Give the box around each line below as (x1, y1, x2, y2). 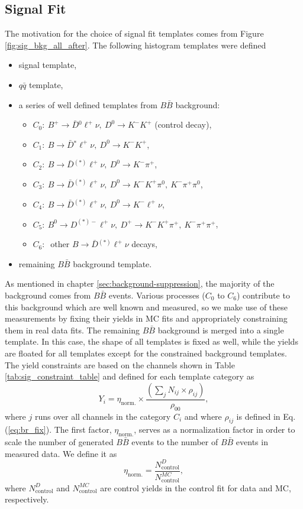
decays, (131, 238, 157, 250)
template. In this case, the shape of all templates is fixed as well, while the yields (5, 335, 298, 348)
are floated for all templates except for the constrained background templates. (5, 346, 287, 359)
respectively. (5, 493, 49, 505)
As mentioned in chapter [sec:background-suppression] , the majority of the (5, 277, 275, 290)
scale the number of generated (5, 436, 114, 448)
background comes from (5, 288, 91, 301)
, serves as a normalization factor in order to (134, 423, 295, 436)
